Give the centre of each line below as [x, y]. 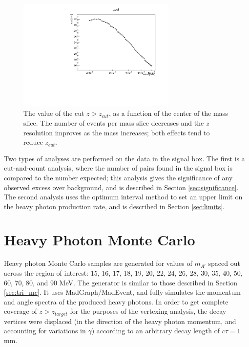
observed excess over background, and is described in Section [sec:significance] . [121, 187]
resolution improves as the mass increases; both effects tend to [117, 132]
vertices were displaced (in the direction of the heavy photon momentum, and [120, 321]
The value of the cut [54, 113]
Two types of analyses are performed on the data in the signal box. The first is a [124, 158]
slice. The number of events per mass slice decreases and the [114, 122]
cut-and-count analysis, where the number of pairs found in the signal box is [118, 168]
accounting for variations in [45, 331]
